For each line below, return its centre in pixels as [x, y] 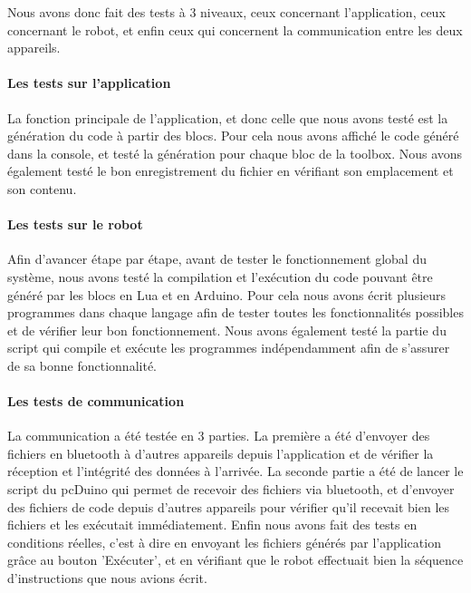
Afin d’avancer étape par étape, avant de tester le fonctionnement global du [217, 259]
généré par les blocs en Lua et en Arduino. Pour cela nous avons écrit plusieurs [227, 294]
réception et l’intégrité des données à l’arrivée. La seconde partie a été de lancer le [235, 471]
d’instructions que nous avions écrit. [107, 578]
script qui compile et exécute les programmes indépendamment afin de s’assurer [229, 348]
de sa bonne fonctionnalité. [82, 365]
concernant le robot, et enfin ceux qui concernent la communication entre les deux [235, 29]
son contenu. [42, 188]
